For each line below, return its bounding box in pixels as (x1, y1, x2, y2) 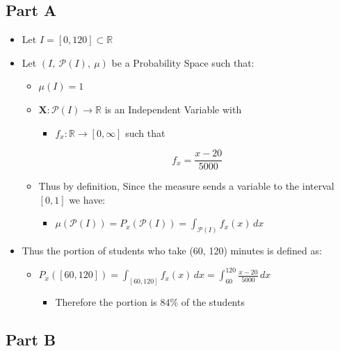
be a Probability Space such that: (111, 55, 254, 70)
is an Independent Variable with (104, 101, 242, 116)
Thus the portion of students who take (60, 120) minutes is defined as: (22, 243, 322, 258)
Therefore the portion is (55, 295, 157, 309)
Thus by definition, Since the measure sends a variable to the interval (38, 179, 334, 193)
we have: (69, 192, 106, 206)
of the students (181, 295, 245, 309)
